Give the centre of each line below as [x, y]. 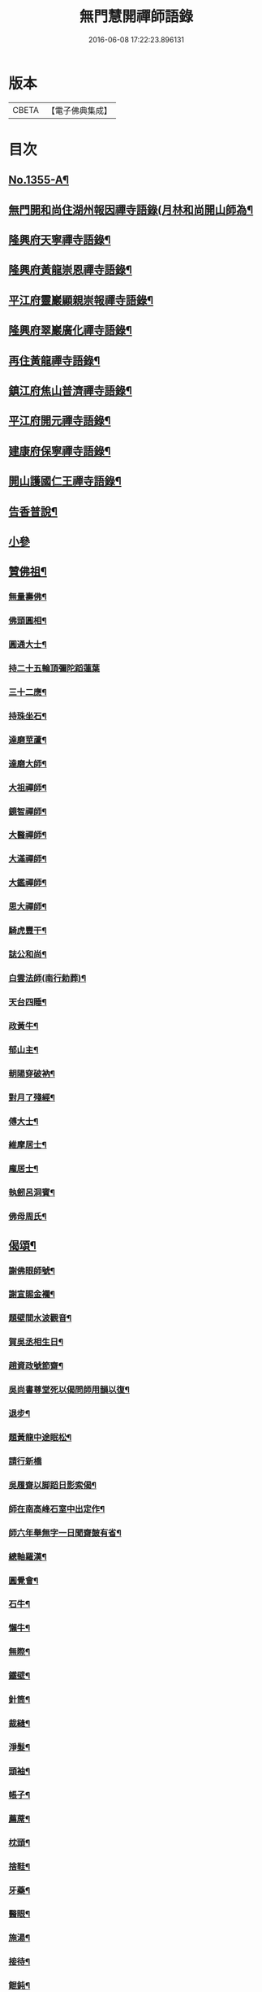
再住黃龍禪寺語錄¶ [54, 360]
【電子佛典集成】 [79, 111]
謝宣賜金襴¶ [32, 1295]
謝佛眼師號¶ [32, 1270]
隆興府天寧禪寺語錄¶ [60, 240]
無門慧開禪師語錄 [136, 17]
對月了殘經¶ [32, 1097]
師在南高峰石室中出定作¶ [57, 1508]
